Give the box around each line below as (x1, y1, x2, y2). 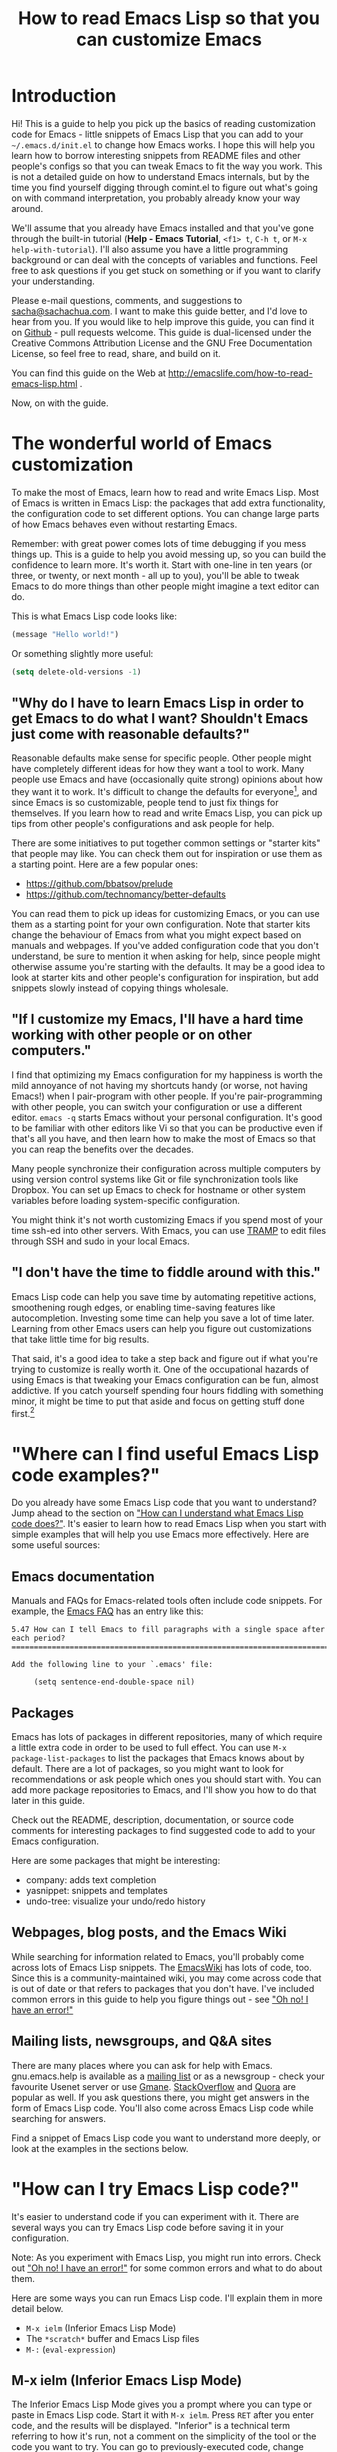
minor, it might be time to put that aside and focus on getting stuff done (11, 1395, 305, 1407)
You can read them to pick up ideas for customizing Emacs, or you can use (11, 908, 320, 920)
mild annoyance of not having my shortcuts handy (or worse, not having (11, 1079, 308, 1091)
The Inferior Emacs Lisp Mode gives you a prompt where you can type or (11, 2398, 313, 2411)
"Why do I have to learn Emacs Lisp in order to (11, 695, 304, 712)
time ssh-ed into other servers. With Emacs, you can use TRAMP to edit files (11, 1224, 327, 1236)
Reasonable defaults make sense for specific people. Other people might (11, 752, 312, 764)
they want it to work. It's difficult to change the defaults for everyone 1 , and (11, 784, 318, 798)
